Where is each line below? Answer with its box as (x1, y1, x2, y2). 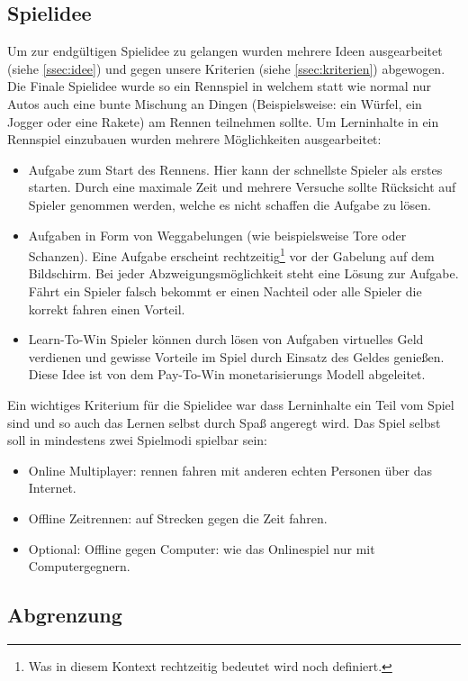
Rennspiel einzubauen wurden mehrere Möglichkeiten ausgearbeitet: (7, 130, 382, 149)
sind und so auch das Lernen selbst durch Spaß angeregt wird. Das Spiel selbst (7, 413, 441, 431)
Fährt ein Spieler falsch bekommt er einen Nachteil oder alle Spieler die (28, 281, 422, 300)
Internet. (28, 478, 76, 497)
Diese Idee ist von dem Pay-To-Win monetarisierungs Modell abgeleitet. (28, 365, 426, 384)
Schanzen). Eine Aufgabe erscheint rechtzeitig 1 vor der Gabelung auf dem (28, 244, 435, 265)
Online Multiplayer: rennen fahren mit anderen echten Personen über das (28, 460, 433, 479)
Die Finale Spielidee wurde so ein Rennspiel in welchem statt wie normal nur (7, 77, 432, 95)
